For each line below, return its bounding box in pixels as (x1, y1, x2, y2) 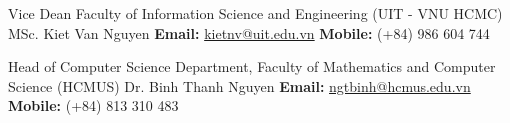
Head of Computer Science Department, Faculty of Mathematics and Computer (8, 56, 496, 77)
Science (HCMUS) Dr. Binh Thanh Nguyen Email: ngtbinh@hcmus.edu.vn (8, 75, 471, 96)
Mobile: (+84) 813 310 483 (8, 95, 179, 116)
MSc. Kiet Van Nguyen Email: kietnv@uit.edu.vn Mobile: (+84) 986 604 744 (8, 22, 490, 43)
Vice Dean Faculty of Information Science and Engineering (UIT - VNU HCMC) (8, 3, 503, 23)
